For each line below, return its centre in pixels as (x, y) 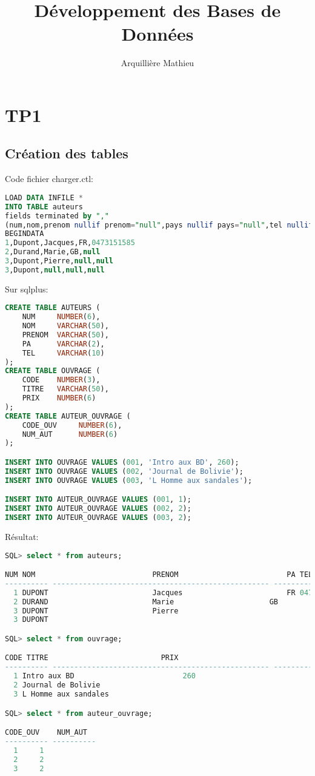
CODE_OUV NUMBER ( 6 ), (72, 425)
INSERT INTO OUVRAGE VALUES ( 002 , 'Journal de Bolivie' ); (124, 471)
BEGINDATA (25, 234)
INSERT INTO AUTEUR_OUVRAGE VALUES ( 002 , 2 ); (98, 509)
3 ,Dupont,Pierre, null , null (59, 261)
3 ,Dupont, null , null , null (55, 270)
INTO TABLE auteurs (44, 207)
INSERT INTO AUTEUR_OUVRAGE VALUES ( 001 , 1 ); (98, 500)
